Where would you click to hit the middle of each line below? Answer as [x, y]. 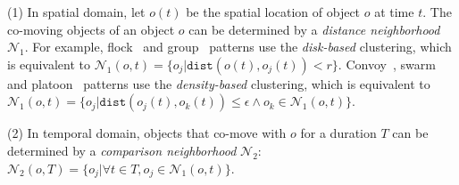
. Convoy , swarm [387, 64]
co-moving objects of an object [91, 29]
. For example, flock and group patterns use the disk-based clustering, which [238, 47]
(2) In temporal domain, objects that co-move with [147, 133]
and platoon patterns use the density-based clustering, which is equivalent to [219, 83]
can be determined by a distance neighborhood [314, 29]
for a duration [338, 133]
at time [394, 12]
